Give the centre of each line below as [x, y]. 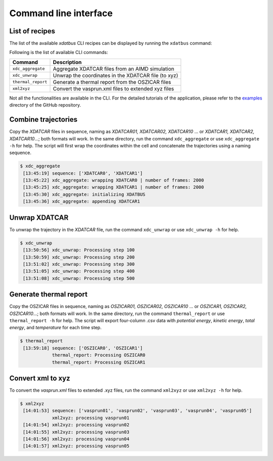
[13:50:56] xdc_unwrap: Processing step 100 [79, 250]
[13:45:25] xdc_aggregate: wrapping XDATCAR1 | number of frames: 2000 [113, 187]
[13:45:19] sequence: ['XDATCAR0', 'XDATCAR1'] [83, 173]
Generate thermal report [49, 295]
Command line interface [61, 13]
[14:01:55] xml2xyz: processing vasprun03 [76, 432]
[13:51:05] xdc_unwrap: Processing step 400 [79, 271]
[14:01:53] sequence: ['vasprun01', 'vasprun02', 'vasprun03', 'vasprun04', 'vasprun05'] [138, 411]
